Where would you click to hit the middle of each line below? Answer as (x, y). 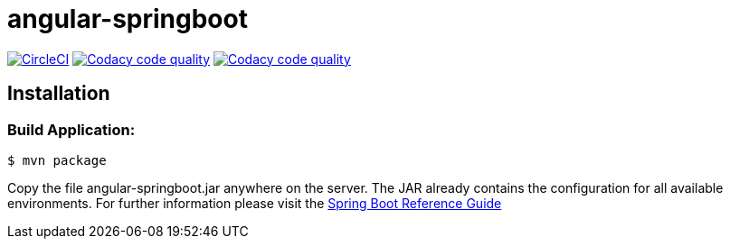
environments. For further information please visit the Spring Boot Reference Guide (255, 203)
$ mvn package (57, 160)
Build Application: (71, 129)
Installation (59, 94)
